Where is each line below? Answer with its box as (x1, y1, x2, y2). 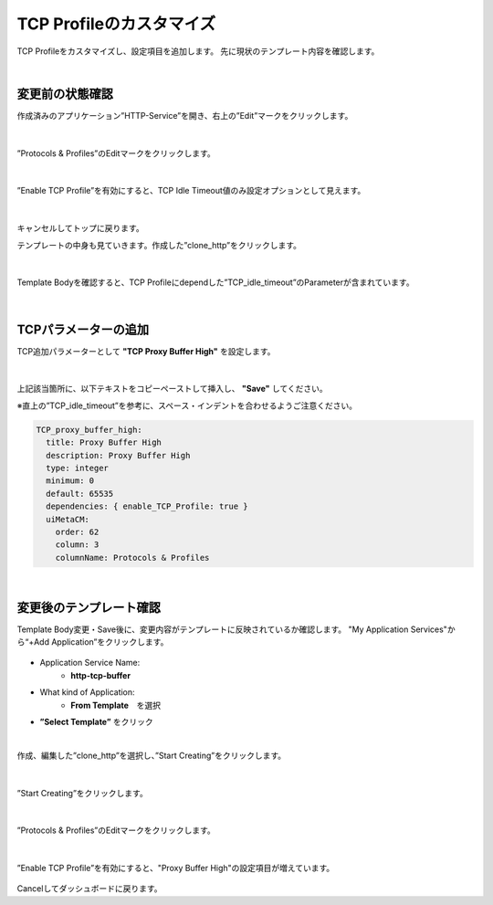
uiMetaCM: (46, 514, 90, 524)
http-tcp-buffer (70, 669, 131, 680)
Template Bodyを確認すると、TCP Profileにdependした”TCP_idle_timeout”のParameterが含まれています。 (16, 277, 414, 288)
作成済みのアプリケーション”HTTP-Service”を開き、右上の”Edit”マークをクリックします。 (16, 110, 353, 121)
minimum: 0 (46, 476, 95, 486)
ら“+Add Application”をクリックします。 (16, 637, 169, 647)
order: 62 (55, 526, 100, 537)
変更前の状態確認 (16, 86, 113, 101)
